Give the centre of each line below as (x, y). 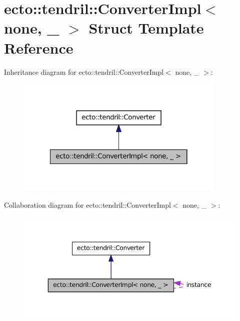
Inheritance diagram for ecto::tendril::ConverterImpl (84, 71)
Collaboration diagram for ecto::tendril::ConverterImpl (87, 205)
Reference (39, 47)
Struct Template (146, 28)
